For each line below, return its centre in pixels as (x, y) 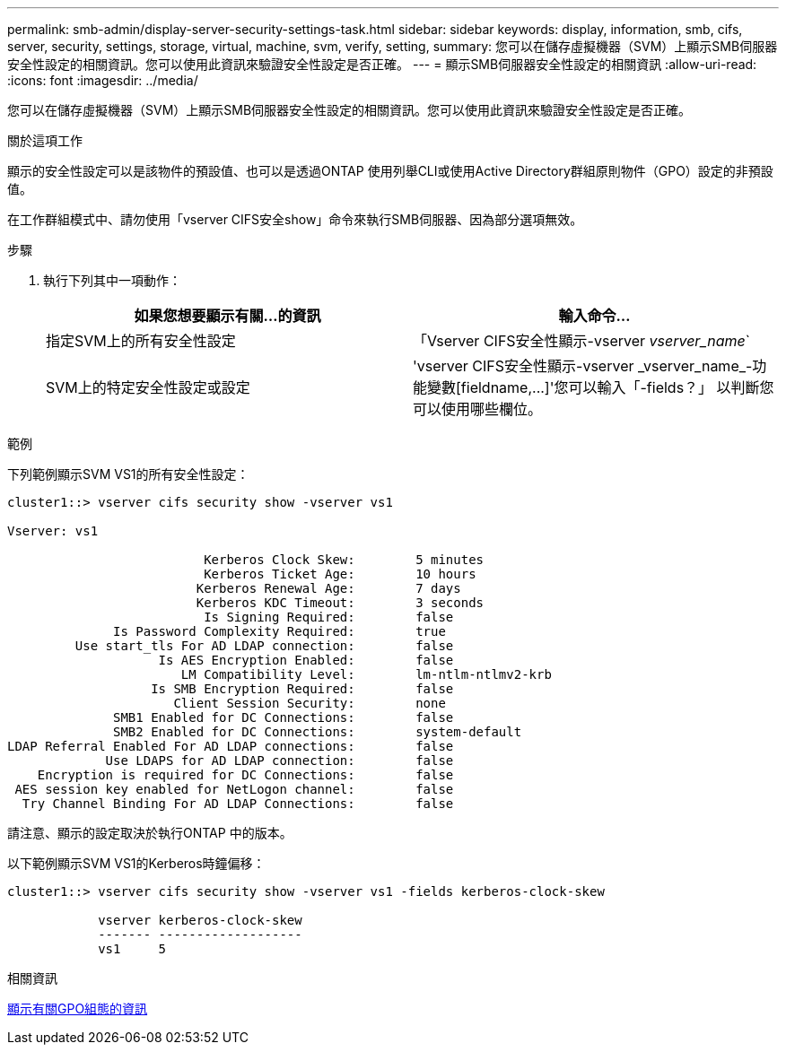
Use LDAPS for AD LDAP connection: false (279, 761)
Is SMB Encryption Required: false (302, 689)
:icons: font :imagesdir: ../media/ (103, 80)
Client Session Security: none (310, 703)
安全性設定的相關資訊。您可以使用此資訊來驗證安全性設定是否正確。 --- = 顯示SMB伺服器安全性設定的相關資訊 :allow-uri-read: (382, 64)
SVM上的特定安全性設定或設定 (148, 387)
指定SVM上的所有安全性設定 (141, 341)
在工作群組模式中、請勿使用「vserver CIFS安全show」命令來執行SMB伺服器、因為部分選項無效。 (295, 219)
